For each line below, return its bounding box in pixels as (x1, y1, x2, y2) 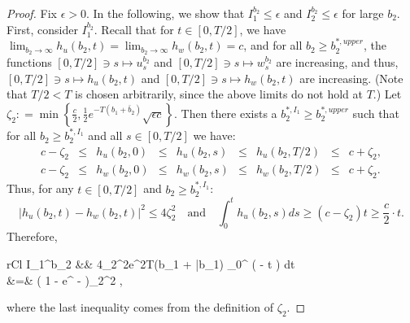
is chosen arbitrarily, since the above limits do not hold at (75, 85, 363, 103)
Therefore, (7, 228, 58, 245)
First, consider (7, 20, 78, 37)
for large (342, 5, 384, 21)
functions (7, 54, 52, 71)
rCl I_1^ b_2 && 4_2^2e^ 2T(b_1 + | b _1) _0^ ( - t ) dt (7, 255, 295, 272)
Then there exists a (181, 104, 277, 121)
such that (352, 104, 399, 121)
